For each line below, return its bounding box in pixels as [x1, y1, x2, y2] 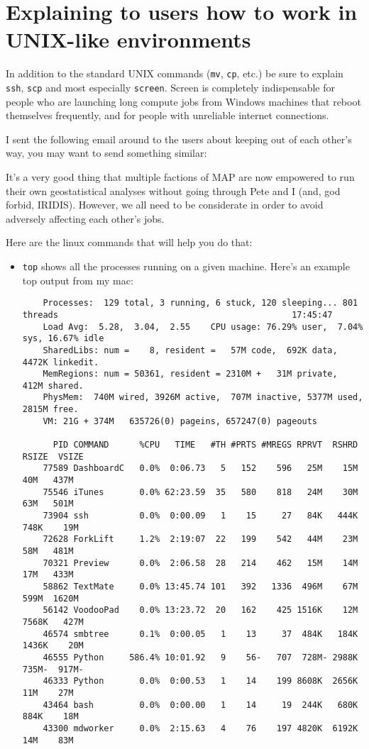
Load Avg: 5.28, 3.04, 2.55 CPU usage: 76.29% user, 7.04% [43, 321, 363, 332]
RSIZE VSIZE [22, 451, 84, 462]
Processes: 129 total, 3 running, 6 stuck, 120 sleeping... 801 [43, 298, 358, 309]
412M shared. [22, 380, 84, 391]
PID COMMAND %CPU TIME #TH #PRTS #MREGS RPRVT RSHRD [53, 440, 358, 450]
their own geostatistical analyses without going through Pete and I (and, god [6, 183, 341, 198]
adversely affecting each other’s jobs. [6, 211, 165, 226]
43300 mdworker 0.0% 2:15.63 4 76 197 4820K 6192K [43, 723, 358, 733]
